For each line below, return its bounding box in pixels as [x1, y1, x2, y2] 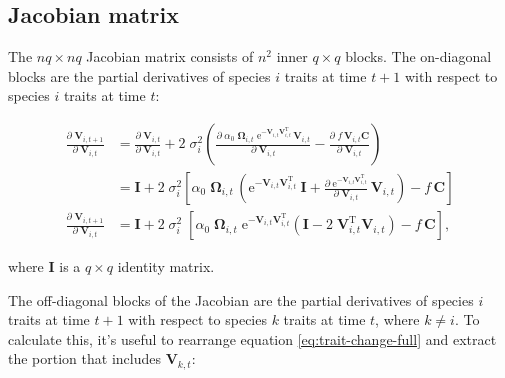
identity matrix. [117, 256, 215, 277]
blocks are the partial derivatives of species [8, 65, 271, 86]
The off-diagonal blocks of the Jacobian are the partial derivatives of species [8, 289, 474, 310]
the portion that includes [8, 348, 161, 369]
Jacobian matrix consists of [86, 46, 254, 67]
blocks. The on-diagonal [345, 46, 492, 67]
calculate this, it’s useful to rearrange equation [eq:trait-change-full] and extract [8, 328, 497, 349]
